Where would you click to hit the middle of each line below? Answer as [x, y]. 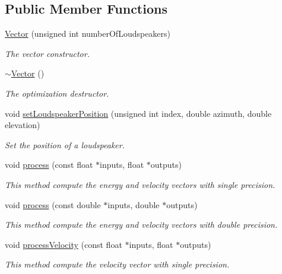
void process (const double [53, 204]
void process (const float [49, 165]
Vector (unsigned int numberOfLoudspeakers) [88, 34]
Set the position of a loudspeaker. [65, 144]
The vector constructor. [47, 53]
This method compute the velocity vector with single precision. [117, 264]
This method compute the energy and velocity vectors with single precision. [140, 184]
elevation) [23, 125]
